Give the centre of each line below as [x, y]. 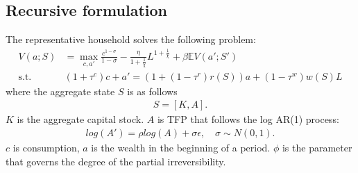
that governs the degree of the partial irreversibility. [116, 161]
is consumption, [46, 148]
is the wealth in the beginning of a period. [181, 148]
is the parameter [317, 148]
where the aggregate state [60, 91]
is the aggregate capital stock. [80, 119]
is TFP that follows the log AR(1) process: [248, 119]
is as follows [152, 91]
